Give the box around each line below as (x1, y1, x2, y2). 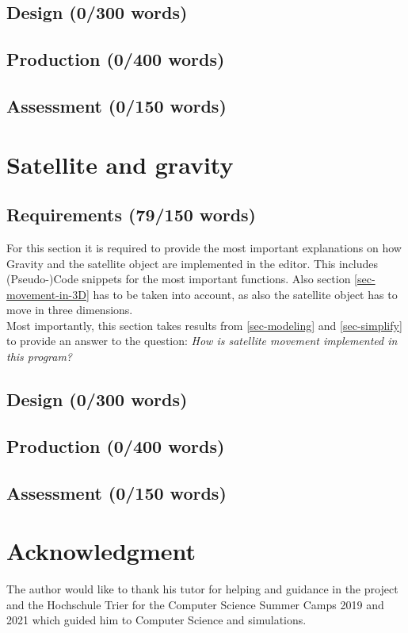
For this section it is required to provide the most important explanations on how (6, 239, 402, 255)
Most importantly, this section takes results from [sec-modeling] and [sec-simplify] (6, 316, 402, 333)
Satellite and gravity (6, 148, 234, 180)
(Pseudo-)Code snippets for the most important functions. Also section (6, 270, 351, 287)
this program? (6, 348, 73, 365)
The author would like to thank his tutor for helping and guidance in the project (6, 581, 398, 597)
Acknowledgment (6, 535, 196, 567)
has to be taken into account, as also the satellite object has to (93, 286, 398, 302)
